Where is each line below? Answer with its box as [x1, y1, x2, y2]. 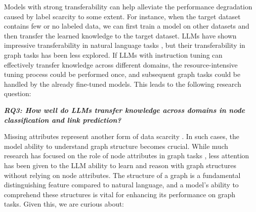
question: [4, 88, 31, 99]
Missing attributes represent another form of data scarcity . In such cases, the [4, 131, 240, 141]
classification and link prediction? [4, 114, 122, 125]
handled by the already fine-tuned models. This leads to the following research [4, 78, 241, 89]
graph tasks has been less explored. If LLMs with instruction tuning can [4, 49, 223, 60]
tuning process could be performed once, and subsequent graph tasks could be [4, 69, 241, 79]
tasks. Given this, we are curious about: [4, 199, 124, 209]
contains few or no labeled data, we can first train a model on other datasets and [4, 21, 250, 31]
